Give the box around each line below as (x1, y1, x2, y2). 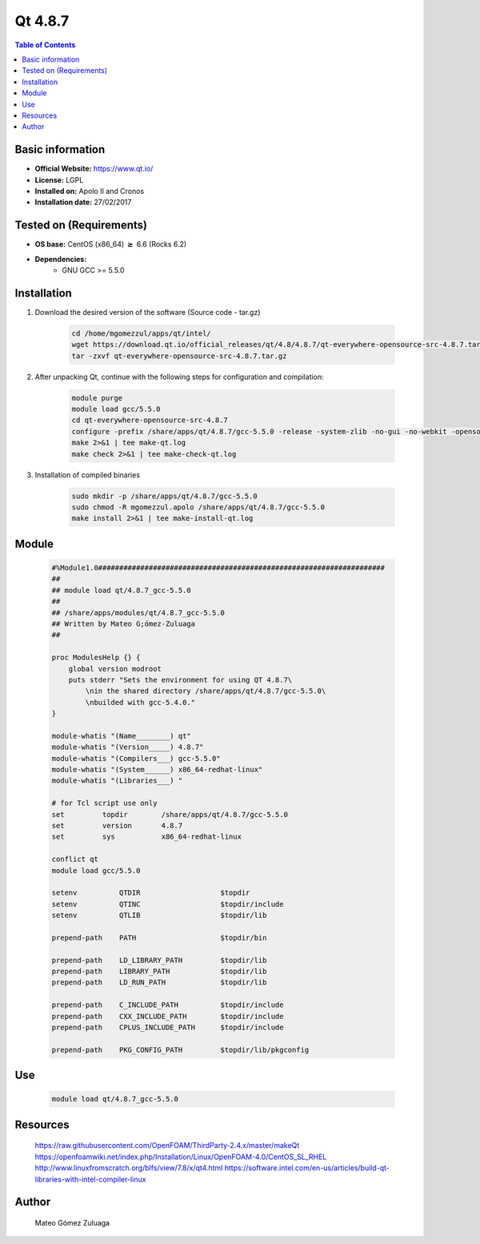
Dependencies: (34, 254, 87, 264)
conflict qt (51, 855, 99, 864)
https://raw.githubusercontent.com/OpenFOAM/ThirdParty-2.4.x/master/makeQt (34, 1141, 300, 1150)
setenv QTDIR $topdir (51, 888, 250, 897)
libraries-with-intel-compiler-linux (34, 1174, 146, 1184)
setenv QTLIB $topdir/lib (51, 911, 267, 920)
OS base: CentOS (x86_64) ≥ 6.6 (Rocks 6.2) (34, 240, 187, 249)
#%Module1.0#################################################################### (51, 563, 386, 572)
